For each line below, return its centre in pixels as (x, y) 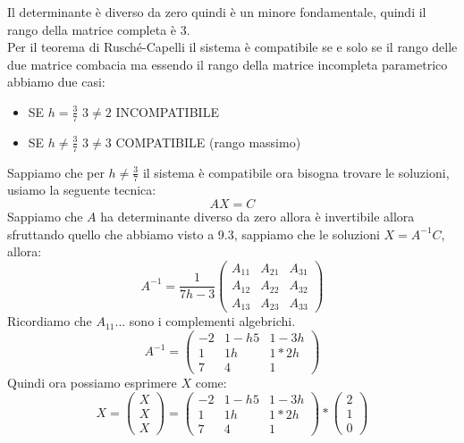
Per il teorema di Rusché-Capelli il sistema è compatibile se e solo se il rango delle (232, 47)
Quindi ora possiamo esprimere (92, 383)
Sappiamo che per (56, 172)
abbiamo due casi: (56, 82)
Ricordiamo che (50, 321)
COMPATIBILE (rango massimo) (208, 142)
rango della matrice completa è (92, 29)
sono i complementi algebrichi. (212, 321)
